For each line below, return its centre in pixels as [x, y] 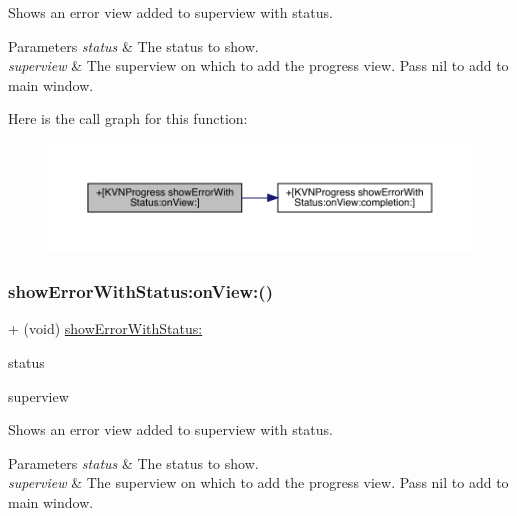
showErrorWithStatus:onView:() [140, 291]
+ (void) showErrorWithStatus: [105, 328]
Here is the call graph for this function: [128, 118]
